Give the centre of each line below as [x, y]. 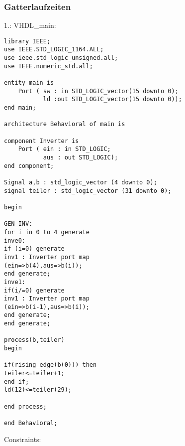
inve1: [15, 282]
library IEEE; [27, 41]
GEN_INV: [18, 224]
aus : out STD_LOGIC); [81, 157]
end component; [29, 166]
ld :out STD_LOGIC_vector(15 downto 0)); [112, 99]
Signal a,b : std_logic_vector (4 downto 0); [81, 182]
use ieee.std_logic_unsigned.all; [61, 58]
